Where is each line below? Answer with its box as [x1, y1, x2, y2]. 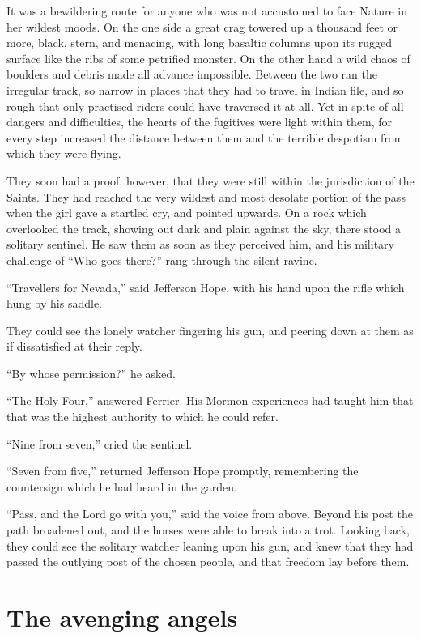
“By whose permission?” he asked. [6, 364, 176, 381]
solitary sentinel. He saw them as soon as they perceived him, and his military [6, 236, 394, 253]
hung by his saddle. [6, 295, 103, 312]
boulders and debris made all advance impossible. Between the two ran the [6, 66, 377, 83]
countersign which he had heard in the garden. [6, 478, 237, 495]
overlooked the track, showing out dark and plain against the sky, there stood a [6, 219, 401, 236]
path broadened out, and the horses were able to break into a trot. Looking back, [6, 521, 410, 538]
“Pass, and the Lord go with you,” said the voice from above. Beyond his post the [6, 505, 413, 522]
